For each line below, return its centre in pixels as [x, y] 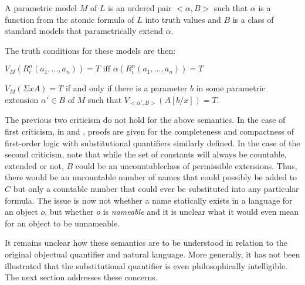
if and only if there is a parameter [126, 88]
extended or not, [34, 165]
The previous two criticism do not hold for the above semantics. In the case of [145, 120]
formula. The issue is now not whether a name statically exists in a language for [149, 200]
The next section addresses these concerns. [81, 277]
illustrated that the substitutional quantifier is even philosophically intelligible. [146, 265]
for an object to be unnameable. [62, 223]
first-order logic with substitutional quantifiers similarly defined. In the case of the [152, 142]
